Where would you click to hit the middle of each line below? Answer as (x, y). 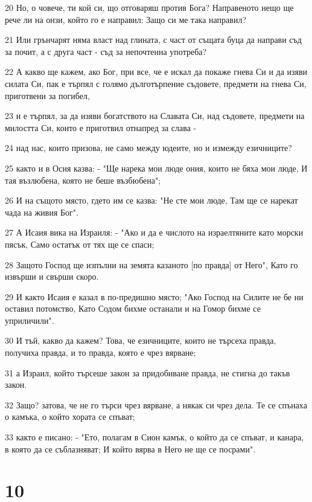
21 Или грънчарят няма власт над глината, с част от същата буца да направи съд (153, 40)
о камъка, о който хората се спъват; (70, 417)
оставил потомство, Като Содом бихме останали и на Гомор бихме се (133, 308)
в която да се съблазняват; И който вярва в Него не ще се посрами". (130, 449)
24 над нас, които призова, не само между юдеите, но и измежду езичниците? (148, 148)
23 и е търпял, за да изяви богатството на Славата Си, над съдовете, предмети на (155, 116)
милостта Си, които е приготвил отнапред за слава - (101, 127)
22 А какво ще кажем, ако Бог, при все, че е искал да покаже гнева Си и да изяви (156, 72)
